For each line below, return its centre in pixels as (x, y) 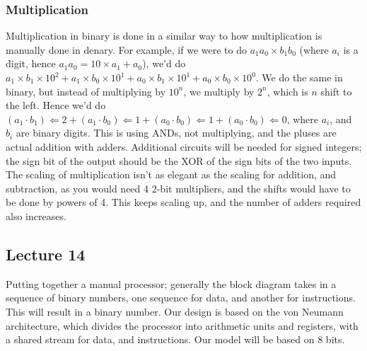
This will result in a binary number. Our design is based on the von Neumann (175, 311)
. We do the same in (299, 77)
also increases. (36, 215)
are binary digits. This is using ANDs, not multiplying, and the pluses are (176, 133)
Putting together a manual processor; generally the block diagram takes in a (171, 283)
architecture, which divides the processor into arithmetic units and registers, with (182, 325)
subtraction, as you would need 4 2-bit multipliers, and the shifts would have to (178, 188)
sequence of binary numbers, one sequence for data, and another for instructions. (181, 298)
